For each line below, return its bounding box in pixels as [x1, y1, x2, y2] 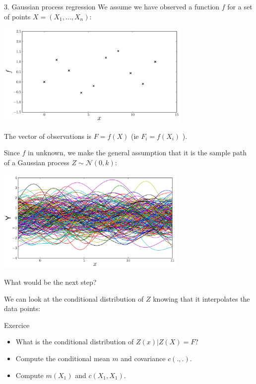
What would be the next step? [4, 277, 97, 287]
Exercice [4, 320, 30, 330]
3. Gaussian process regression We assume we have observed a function [4, 1, 220, 11]
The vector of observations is [4, 130, 92, 141]
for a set [227, 1, 253, 11]
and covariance [121, 353, 166, 364]
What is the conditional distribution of [15, 336, 134, 347]
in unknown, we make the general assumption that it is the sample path [28, 147, 247, 158]
